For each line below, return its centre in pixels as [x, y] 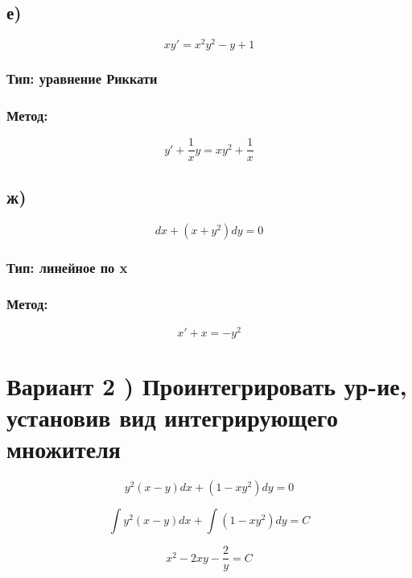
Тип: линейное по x [67, 267]
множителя [64, 449]
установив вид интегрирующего [172, 417]
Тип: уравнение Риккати [82, 78]
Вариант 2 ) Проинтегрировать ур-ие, [207, 385]
